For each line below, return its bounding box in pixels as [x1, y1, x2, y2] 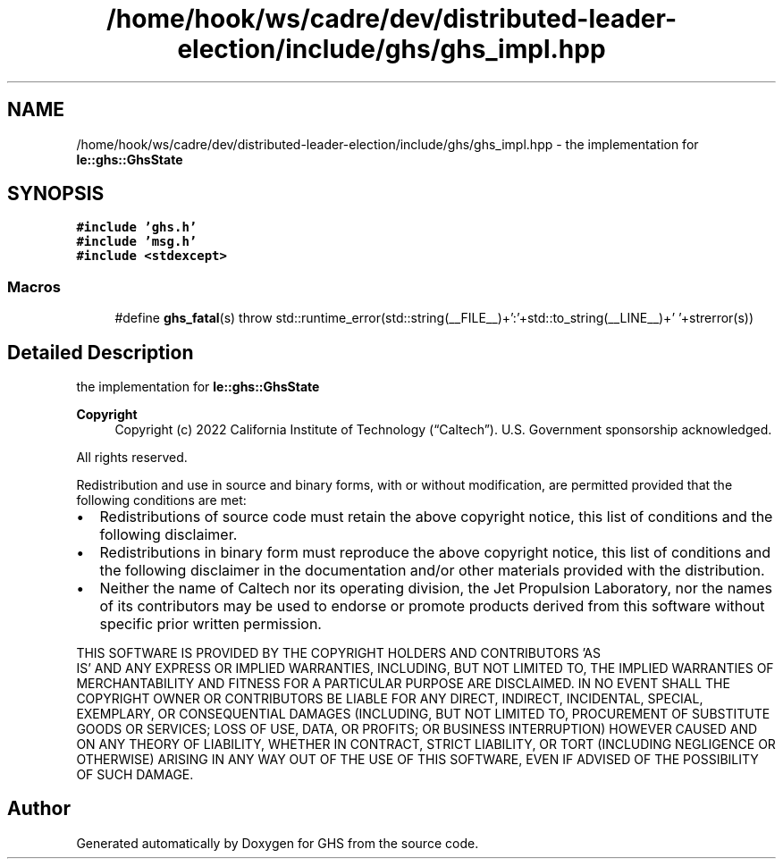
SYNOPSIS [7, 182, 105, 206]
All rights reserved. [76, 450, 188, 466]
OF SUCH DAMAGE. [76, 767, 194, 783]
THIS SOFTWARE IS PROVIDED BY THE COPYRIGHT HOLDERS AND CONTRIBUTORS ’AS [76, 645, 601, 661]
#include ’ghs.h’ [76, 220, 198, 235]
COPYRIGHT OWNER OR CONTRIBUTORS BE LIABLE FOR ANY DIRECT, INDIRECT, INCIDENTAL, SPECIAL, [76, 691, 703, 707]
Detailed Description [7, 341, 194, 364]
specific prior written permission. [99, 615, 322, 634]
